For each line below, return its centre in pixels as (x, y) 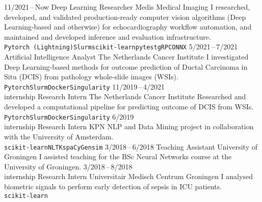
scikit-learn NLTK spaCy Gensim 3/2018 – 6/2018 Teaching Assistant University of (131, 146)
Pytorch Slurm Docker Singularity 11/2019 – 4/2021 (84, 86)
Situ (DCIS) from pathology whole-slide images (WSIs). (91, 77)
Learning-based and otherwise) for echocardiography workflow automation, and (128, 27)
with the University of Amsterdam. (59, 136)
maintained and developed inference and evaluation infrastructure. (108, 36)
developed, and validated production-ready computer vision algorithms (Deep (125, 17)
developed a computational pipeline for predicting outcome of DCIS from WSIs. (129, 107)
